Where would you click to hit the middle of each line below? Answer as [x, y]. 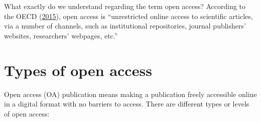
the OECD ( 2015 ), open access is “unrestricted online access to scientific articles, [128, 16]
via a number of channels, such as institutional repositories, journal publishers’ [125, 26]
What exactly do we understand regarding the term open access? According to [125, 6]
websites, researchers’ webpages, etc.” [61, 35]
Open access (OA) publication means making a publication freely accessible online [130, 94]
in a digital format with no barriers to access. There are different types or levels [127, 104]
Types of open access [78, 70]
